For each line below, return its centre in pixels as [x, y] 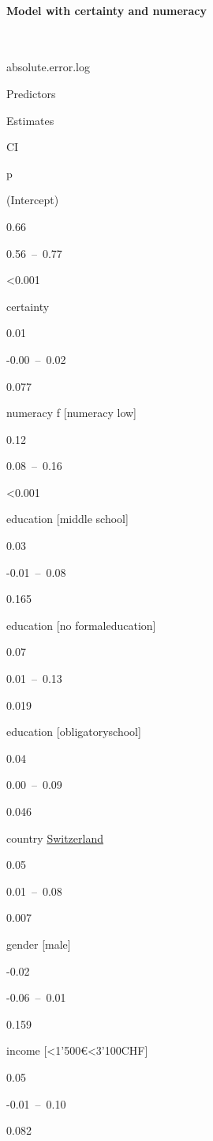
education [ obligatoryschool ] [74, 732]
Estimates [30, 120]
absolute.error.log [48, 67]
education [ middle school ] [67, 519]
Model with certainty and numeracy [106, 10]
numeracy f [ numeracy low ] [71, 413]
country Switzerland [55, 838]
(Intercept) [33, 200]
